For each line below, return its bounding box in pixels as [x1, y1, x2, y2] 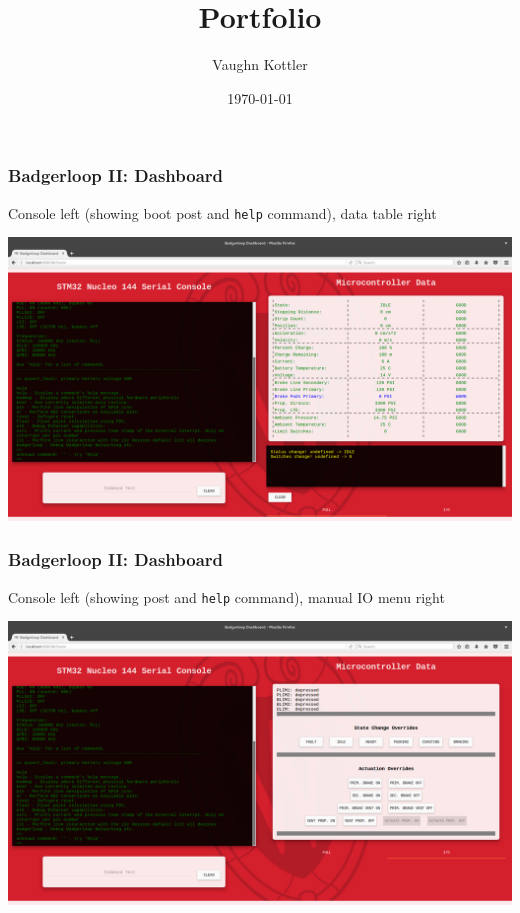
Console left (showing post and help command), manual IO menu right [8, 586, 445, 607]
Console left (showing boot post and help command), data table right [8, 202, 437, 223]
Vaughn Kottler [212, 54, 308, 75]
